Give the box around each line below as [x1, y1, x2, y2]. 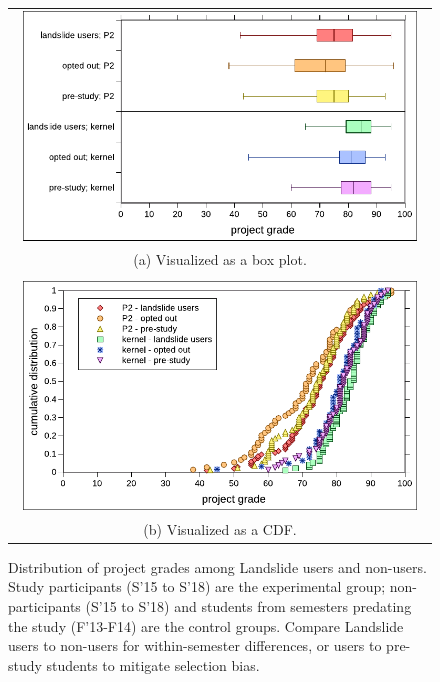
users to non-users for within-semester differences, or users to [8, 635, 382, 656]
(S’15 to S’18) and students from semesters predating [85, 595, 412, 616]
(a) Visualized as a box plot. [133, 249, 307, 270]
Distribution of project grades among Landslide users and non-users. [8, 556, 427, 577]
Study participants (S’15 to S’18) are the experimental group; [8, 576, 386, 597]
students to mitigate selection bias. [46, 654, 260, 675]
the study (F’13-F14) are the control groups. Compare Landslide [8, 615, 404, 636]
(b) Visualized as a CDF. [143, 518, 297, 539]
